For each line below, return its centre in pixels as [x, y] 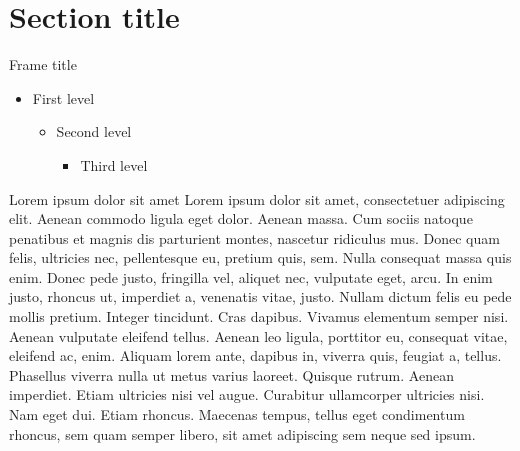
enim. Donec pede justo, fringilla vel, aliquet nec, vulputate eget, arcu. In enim [251, 276]
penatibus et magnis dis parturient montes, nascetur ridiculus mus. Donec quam [254, 237]
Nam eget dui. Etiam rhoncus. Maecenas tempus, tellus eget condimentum [237, 414]
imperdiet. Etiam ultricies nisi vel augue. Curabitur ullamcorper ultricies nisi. [247, 394]
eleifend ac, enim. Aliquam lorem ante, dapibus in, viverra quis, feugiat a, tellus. [255, 355]
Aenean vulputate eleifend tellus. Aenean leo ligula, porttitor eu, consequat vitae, [258, 335]
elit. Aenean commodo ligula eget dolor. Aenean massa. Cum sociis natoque [241, 218]
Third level [114, 164]
